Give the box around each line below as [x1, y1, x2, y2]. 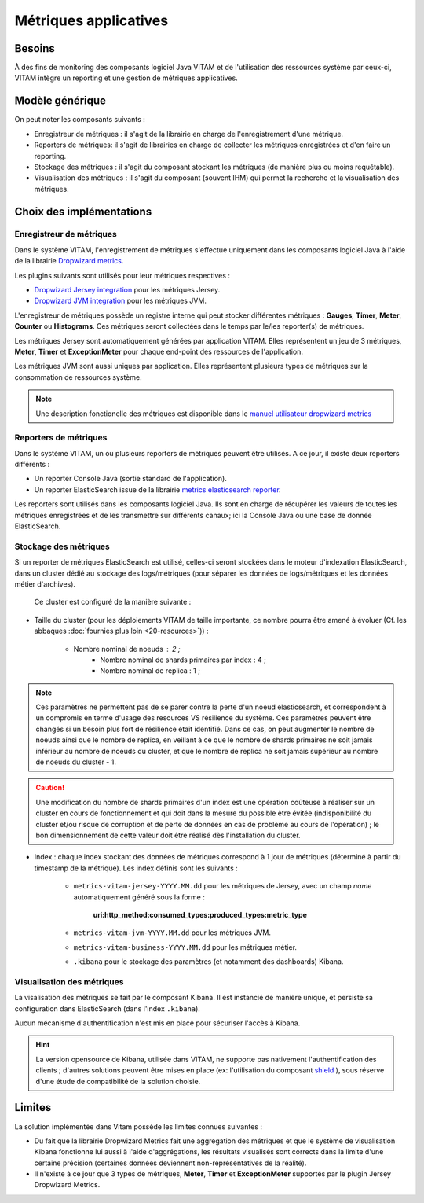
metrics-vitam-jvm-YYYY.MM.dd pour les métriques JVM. [73, 928, 271, 937]
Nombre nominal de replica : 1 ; [100, 666, 200, 675]
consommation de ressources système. [14, 372, 142, 381]
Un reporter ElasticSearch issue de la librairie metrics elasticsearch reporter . [34, 484, 282, 495]
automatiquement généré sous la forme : [73, 892, 206, 902]
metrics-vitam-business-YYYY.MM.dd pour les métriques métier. [73, 942, 298, 951]
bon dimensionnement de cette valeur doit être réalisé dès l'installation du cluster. [35, 830, 302, 840]
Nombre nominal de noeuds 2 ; [73, 644, 181, 653]
